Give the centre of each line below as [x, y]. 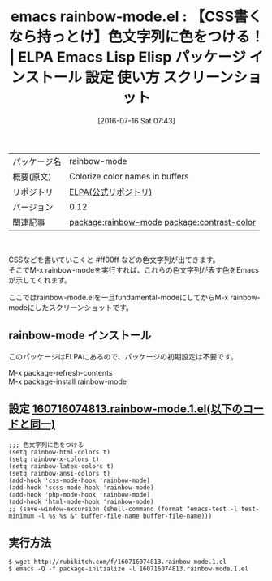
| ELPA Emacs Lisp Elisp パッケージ [127, 57]
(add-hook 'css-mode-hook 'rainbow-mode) [80, 480]
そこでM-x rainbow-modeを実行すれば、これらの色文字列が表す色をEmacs [134, 269]
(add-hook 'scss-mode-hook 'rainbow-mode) [81, 488]
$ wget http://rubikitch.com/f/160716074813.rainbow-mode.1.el [118, 562]
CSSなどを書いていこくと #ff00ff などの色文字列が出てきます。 [114, 260]
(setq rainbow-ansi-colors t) [60, 473]
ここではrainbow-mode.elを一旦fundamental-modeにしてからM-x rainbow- [135, 297]
